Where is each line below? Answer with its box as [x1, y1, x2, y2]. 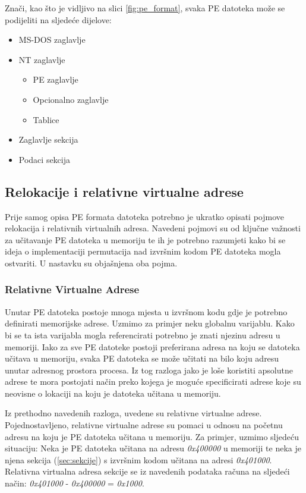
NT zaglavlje [18, 53, 65, 65]
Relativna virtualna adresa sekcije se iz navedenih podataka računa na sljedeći [5, 465, 290, 478]
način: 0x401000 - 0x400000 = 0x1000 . [5, 477, 144, 489]
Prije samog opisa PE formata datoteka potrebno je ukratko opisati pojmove [5, 210, 285, 222]
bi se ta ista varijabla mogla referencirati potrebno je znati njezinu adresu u [5, 328, 280, 341]
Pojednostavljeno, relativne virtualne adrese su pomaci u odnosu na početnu [5, 419, 283, 431]
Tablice [33, 113, 59, 125]
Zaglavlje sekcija [18, 133, 78, 146]
